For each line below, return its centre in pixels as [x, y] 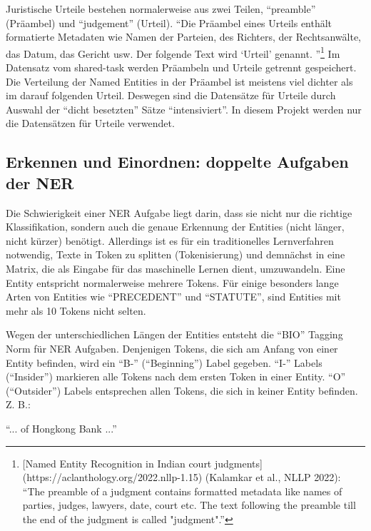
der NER [40, 182]
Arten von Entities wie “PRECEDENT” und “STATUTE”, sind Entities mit [173, 297]
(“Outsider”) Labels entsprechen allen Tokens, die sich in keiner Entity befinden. [182, 390]
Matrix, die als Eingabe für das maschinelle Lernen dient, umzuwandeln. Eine [176, 268]
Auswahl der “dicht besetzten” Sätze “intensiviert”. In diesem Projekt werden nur [184, 109]
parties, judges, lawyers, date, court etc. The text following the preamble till [189, 505]
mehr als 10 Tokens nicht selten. [76, 310]
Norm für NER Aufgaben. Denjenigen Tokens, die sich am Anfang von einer [172, 348]
